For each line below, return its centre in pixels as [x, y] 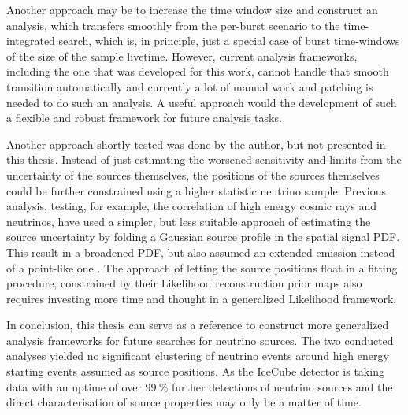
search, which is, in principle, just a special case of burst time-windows [229, 41]
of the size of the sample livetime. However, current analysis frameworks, [182, 56]
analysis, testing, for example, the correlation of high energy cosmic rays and [191, 206]
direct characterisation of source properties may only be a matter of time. [184, 402]
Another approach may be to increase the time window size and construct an [192, 9]
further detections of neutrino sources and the [282, 386]
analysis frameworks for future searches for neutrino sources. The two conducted [200, 340]
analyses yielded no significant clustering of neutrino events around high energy [198, 356]
